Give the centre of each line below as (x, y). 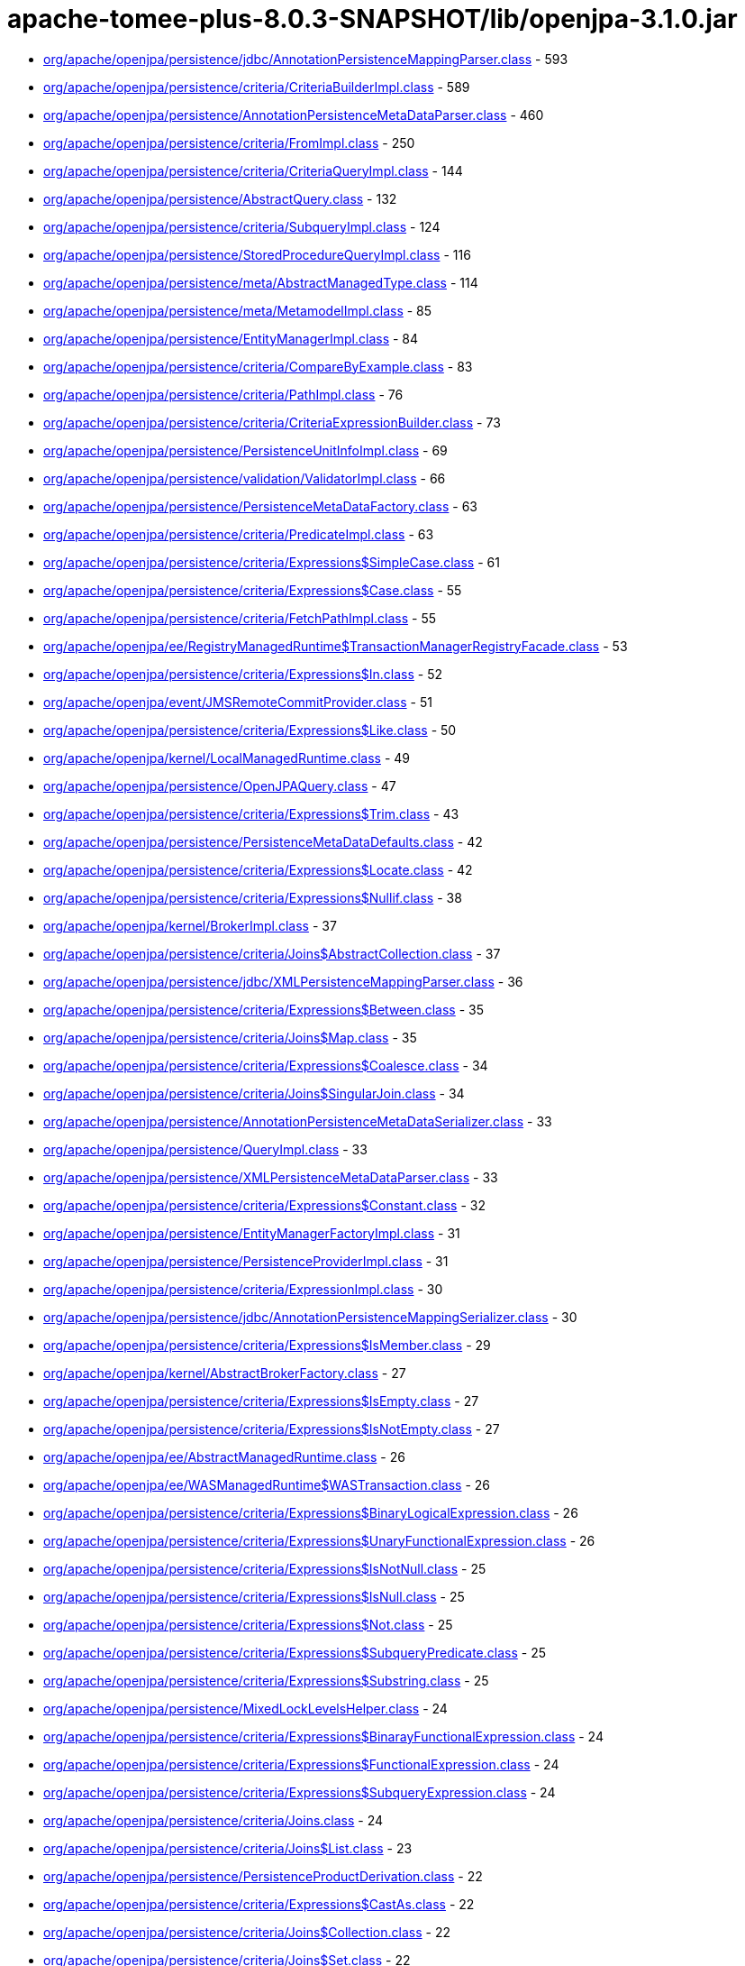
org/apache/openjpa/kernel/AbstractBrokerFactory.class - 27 (225, 1373)
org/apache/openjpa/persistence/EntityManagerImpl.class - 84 (231, 338)
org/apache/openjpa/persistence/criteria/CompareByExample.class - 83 (258, 366)
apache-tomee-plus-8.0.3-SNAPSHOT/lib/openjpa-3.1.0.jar (372, 19)
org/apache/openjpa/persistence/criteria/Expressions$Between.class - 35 (264, 1009)
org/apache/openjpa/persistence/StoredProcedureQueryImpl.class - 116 (257, 254)
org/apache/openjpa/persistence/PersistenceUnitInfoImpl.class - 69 (245, 450)
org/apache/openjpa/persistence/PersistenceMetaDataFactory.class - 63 (261, 506)
